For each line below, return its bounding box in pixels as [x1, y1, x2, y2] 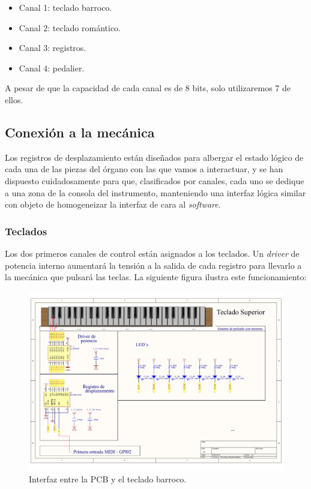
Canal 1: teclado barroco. [19, 1, 112, 13]
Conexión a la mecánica [5, 122, 155, 141]
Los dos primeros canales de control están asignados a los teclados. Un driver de [5, 247, 300, 259]
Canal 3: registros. [19, 41, 86, 54]
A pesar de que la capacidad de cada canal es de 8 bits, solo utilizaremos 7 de [5, 82, 291, 94]
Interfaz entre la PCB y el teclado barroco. [29, 472, 187, 485]
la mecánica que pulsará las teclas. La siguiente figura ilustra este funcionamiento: [5, 271, 307, 283]
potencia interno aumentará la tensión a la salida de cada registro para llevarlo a [5, 259, 302, 271]
